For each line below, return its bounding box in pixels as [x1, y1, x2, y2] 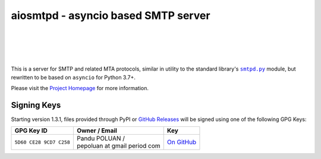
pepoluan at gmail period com [76, 142, 160, 150]
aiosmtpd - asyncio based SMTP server [11, 9, 210, 22]
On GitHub [166, 138, 197, 147]
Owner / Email [76, 126, 117, 135]
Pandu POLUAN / [76, 134, 125, 142]
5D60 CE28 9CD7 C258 [14, 139, 71, 145]
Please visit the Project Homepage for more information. [11, 84, 149, 91]
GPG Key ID [14, 126, 48, 135]
